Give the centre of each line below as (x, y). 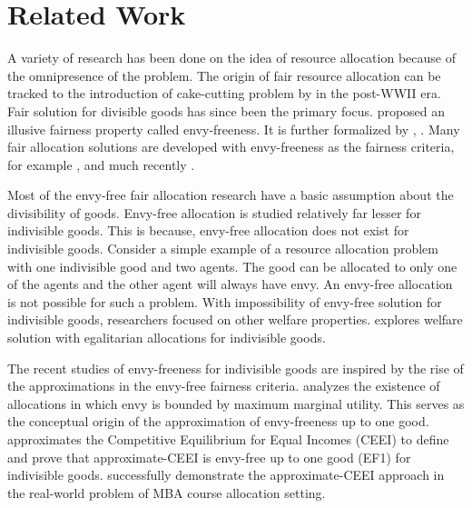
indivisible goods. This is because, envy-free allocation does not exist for (208, 230)
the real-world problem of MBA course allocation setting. (167, 492)
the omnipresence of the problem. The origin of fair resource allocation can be (224, 75)
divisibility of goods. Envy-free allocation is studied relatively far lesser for (214, 212)
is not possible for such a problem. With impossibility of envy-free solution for (225, 301)
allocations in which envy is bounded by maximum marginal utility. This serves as (236, 403)
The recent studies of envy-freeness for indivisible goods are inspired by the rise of (236, 368)
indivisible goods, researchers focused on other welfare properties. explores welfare (235, 319)
